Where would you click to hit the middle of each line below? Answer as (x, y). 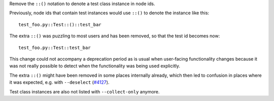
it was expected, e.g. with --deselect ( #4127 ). (59, 82)
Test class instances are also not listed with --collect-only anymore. (84, 91)
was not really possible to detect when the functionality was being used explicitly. (95, 66)
